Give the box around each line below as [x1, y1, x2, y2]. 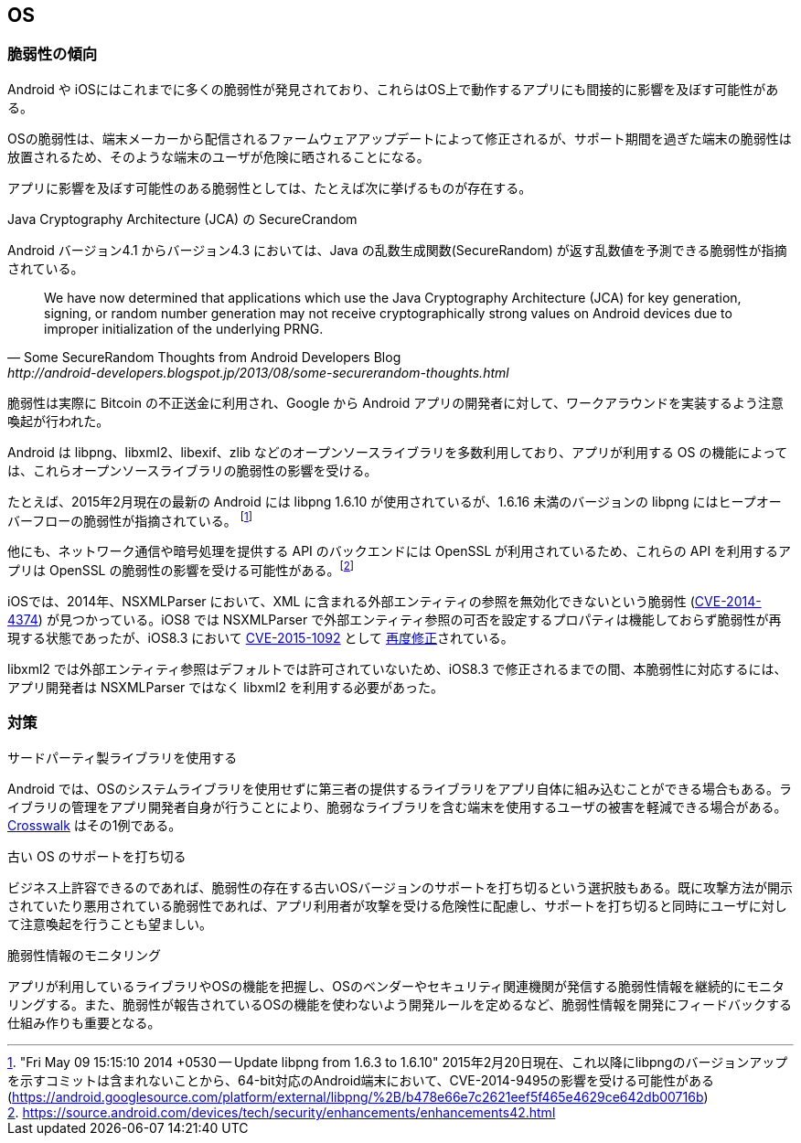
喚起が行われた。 [7, 412, 110, 429]
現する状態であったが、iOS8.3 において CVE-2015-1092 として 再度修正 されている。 [7, 630, 514, 646]
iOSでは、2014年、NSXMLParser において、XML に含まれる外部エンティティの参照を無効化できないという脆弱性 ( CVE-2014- [7, 593, 762, 610]
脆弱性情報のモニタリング [7, 946, 161, 963]
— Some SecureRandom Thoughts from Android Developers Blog [7, 348, 401, 365]
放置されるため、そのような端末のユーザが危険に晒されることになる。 [7, 148, 430, 165]
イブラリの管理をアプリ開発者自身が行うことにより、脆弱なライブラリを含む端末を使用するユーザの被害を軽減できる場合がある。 [7, 798, 787, 815]
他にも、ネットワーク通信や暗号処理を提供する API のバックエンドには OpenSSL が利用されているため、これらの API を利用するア [7, 543, 792, 560]
